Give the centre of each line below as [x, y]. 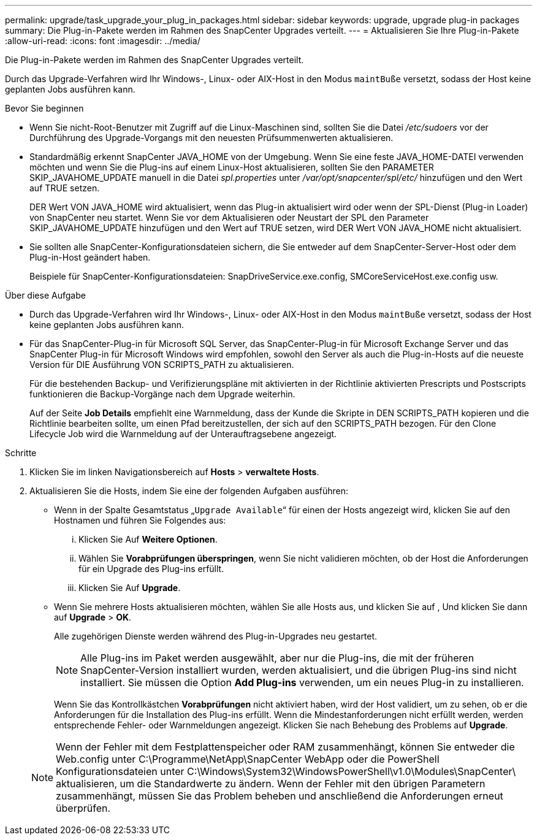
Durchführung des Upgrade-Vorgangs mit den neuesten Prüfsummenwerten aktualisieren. [211, 138]
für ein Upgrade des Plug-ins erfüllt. [151, 569]
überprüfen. [83, 808]
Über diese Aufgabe [45, 295]
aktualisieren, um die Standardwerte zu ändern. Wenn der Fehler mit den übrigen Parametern [271, 784]
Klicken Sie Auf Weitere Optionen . [148, 539]
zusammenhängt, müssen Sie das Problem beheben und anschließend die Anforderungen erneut [280, 796]
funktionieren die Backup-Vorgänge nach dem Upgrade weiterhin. [162, 394]
